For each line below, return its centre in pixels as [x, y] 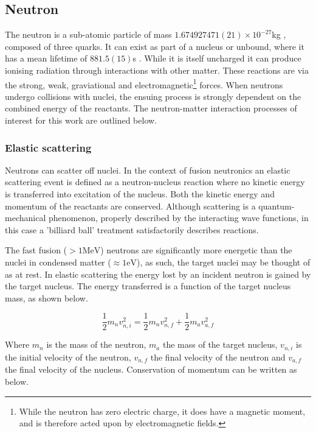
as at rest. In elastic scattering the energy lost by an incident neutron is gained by [158, 274]
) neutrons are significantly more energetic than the [196, 250]
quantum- [276, 206]
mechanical [26, 218]
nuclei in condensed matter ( [58, 262]
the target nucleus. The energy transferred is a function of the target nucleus [148, 286]
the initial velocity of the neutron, [68, 357]
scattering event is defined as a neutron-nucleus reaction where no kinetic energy [155, 182]
